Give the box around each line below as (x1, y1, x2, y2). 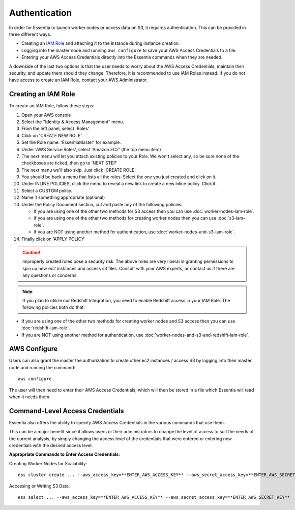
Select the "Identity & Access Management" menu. (21, 119, 124, 125)
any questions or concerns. (22, 272, 78, 278)
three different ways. (9, 31, 52, 37)
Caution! (22, 250, 41, 255)
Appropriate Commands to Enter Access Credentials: (9, 451, 120, 457)
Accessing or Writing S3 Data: (9, 483, 70, 489)
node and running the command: (9, 364, 76, 370)
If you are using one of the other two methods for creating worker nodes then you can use (33, 215, 217, 221)
